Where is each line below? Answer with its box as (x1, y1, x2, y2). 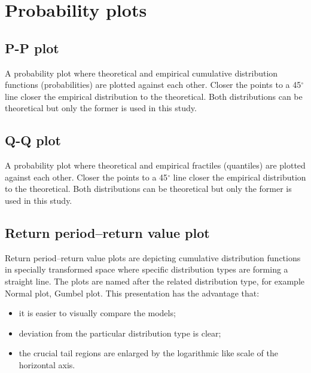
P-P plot (5, 38, 59, 57)
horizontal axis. (19, 358, 75, 371)
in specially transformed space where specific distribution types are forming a (5, 263, 288, 276)
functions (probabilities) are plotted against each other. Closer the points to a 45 (5, 78, 301, 91)
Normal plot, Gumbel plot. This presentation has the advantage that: (5, 286, 260, 299)
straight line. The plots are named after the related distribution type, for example (5, 274, 304, 287)
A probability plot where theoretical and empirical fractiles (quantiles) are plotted (5, 159, 306, 172)
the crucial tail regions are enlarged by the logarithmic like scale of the (19, 347, 278, 359)
